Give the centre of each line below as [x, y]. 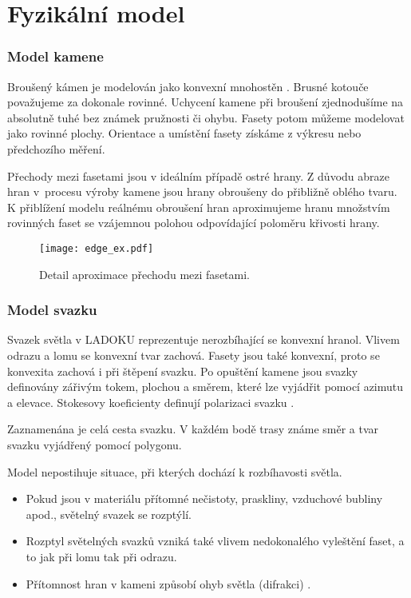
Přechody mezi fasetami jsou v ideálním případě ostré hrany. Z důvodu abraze [198, 175]
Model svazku [52, 310]
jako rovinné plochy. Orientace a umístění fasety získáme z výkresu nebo [184, 133]
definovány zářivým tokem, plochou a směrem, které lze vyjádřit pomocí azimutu [205, 387]
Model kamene [55, 56]
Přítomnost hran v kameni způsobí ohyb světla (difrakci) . [168, 583]
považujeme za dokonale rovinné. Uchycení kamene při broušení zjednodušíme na [205, 102]
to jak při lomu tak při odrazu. [101, 556]
